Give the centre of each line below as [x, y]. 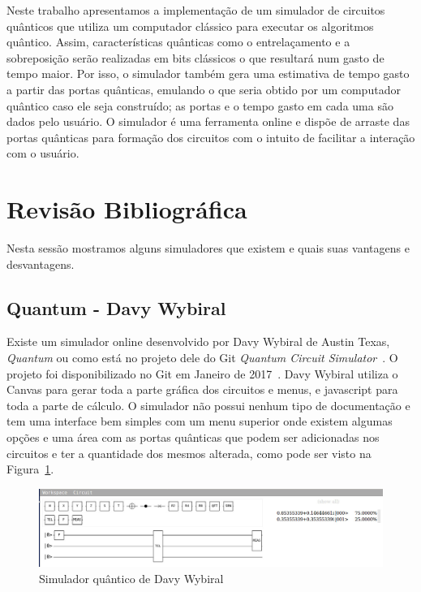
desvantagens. [41, 264]
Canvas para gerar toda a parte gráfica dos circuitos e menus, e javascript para [202, 389]
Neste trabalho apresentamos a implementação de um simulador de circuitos [196, 10]
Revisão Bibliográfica [127, 209]
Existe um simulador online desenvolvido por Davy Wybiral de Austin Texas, [198, 341]
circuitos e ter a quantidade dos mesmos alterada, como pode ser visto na [189, 453]
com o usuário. [43, 153]
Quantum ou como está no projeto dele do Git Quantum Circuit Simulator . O [202, 358]
